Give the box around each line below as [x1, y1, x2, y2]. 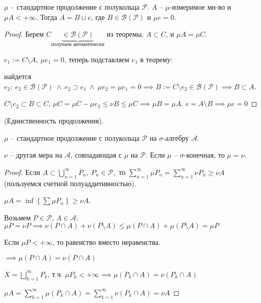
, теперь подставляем [64, 54, 129, 64]
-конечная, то [184, 149, 225, 160]
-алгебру [163, 132, 189, 143]
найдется [4, 71, 32, 82]
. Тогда [36, 11, 57, 22]
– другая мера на [10, 149, 62, 160]
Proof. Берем [4, 29, 44, 39]
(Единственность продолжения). [4, 115, 104, 125]
